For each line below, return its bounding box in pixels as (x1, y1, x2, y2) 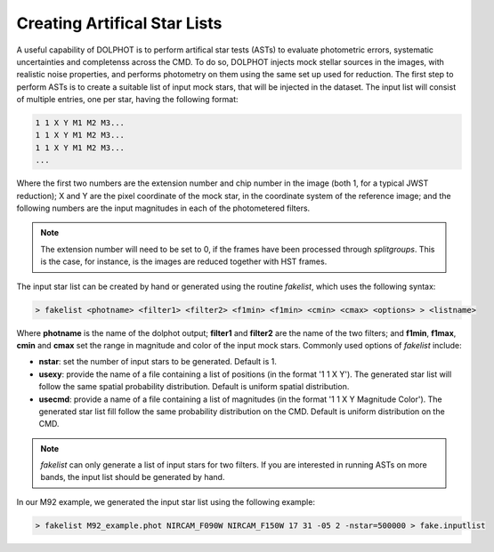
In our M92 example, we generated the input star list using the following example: (16, 496, 316, 507)
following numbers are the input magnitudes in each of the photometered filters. (16, 203, 311, 213)
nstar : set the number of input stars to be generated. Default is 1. (38, 356, 278, 367)
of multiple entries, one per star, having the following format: (16, 94, 239, 105)
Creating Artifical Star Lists (16, 13, 223, 33)
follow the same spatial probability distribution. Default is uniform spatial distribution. (38, 381, 350, 392)
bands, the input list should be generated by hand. (40, 472, 225, 483)
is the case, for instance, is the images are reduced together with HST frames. (40, 256, 328, 267)
